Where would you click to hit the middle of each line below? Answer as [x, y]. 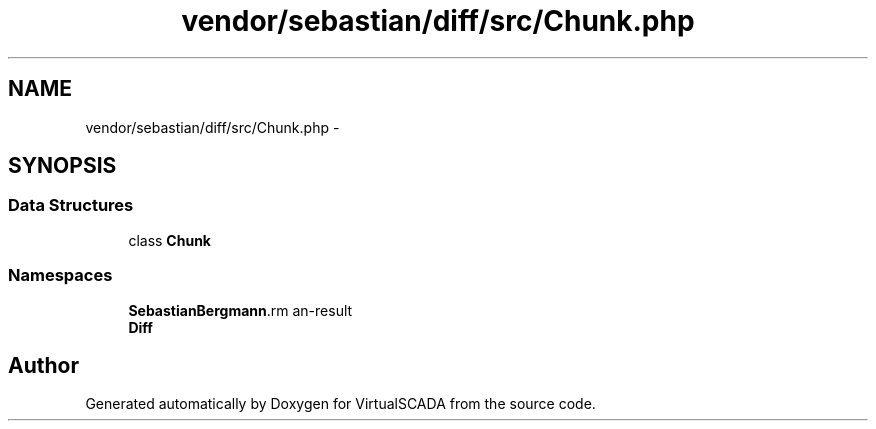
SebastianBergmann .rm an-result [240, 310]
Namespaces [60, 275]
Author [43, 365]
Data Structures [71, 205]
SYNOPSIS [62, 166]
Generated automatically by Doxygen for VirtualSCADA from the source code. [340, 404]
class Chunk [169, 240]
